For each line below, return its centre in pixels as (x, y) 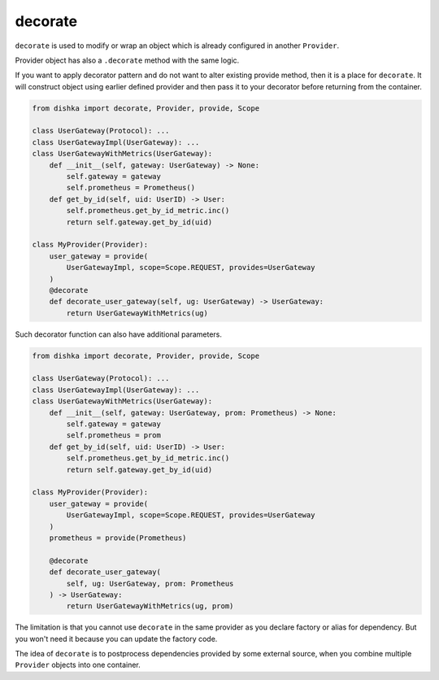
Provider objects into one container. (78, 665)
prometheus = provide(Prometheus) (118, 538)
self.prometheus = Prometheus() (130, 188)
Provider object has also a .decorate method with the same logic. (127, 60)
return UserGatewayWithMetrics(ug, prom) (150, 606)
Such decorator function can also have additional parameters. (119, 334)
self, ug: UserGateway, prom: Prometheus (150, 583)
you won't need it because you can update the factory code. (116, 639)
